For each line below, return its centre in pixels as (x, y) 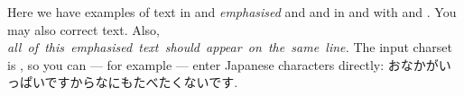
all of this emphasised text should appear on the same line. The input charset (230, 47)
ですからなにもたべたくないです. (141, 82)
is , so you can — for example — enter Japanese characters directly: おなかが (223, 64)
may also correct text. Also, (84, 29)
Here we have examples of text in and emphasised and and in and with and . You (232, 12)
